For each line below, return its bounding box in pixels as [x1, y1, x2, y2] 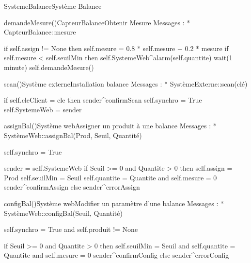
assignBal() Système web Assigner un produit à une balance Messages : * [4, 121, 217, 131]
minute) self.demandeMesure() [4, 62, 94, 72]
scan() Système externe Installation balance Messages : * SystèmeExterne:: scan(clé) [4, 78, 248, 88]
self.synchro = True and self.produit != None [4, 224, 138, 234]
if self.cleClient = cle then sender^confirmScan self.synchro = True [4, 95, 202, 105]
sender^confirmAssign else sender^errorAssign [4, 182, 140, 192]
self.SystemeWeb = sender [4, 104, 82, 114]
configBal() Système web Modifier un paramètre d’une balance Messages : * [4, 198, 224, 208]
